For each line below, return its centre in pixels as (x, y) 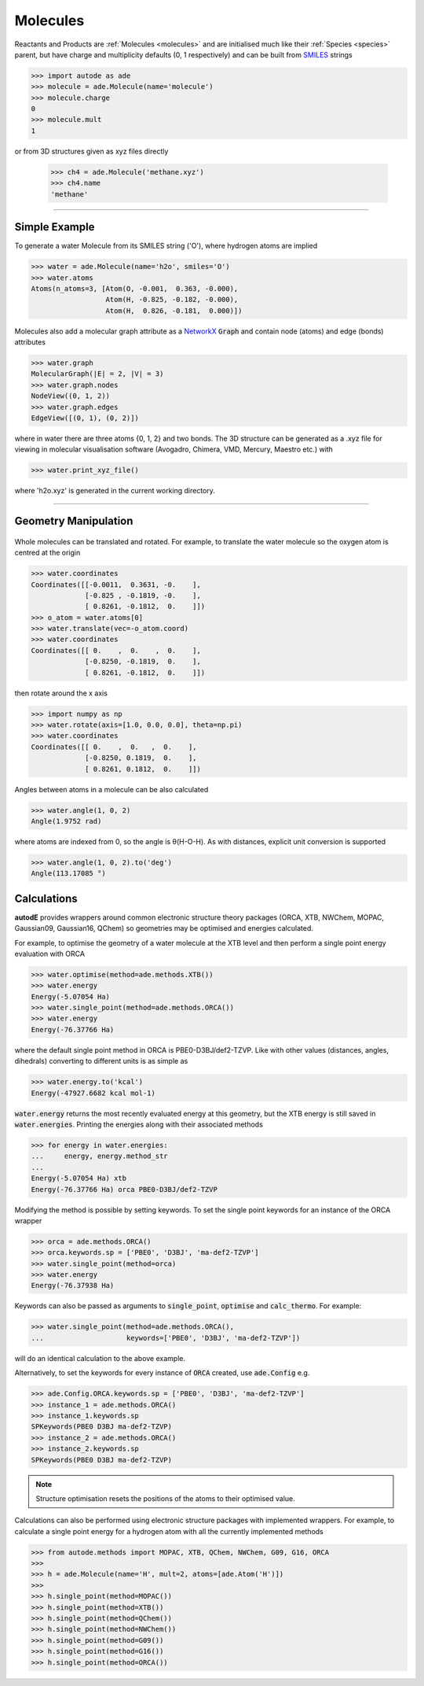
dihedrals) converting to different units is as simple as (101, 1061)
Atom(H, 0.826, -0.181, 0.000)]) (174, 310)
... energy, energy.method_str (99, 1156)
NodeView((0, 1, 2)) (70, 396)
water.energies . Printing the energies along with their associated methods (139, 1124)
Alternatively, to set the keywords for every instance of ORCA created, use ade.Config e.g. (162, 1373)
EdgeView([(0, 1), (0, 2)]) (85, 418)
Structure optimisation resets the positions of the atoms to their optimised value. (166, 1498)
